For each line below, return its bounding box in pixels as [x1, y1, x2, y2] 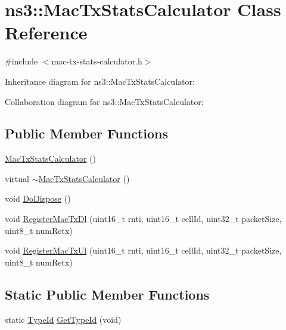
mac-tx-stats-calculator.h [51, 55, 142, 67]
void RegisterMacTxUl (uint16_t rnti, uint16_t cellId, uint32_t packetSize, [5, 244, 282, 257]
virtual [5, 172, 29, 184]
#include [5, 55, 38, 67]
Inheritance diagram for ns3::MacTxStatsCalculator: [5, 75, 195, 87]
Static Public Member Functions [5, 285, 210, 303]
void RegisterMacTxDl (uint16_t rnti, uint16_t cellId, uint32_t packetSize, [5, 212, 282, 225]
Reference [5, 20, 88, 45]
